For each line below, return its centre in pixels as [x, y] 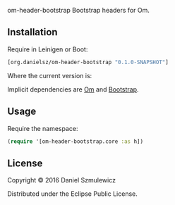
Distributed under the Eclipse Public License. [72, 194]
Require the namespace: [43, 128]
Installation [32, 32]
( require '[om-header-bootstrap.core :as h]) [75, 141]
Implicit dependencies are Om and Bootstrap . [73, 89]
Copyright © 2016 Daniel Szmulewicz [62, 180]
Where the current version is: [50, 75]
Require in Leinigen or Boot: [48, 49]
